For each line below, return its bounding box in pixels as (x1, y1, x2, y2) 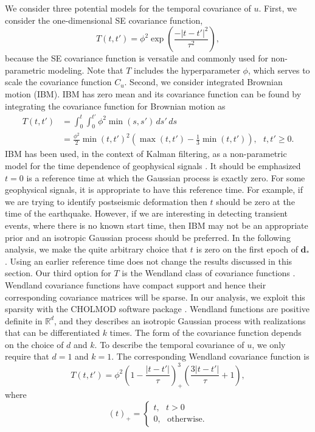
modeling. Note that (47, 63, 123, 76)
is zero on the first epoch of (196, 243, 298, 256)
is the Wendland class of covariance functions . (122, 267, 296, 279)
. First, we (258, 2, 297, 14)
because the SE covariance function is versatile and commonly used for (5, 52, 269, 64)
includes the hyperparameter (134, 63, 240, 76)
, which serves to (247, 63, 310, 76)
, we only (252, 338, 286, 350)
